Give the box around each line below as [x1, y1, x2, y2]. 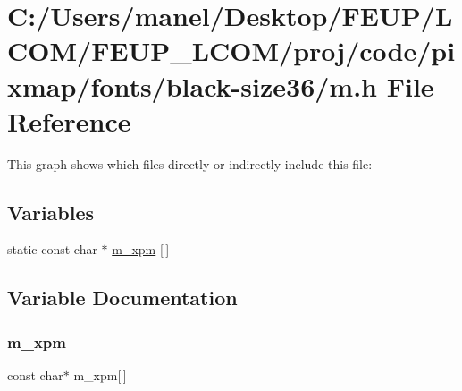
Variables [7, 198, 95, 225]
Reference [7, 102, 131, 139]
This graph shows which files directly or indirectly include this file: [7, 154, 373, 173]
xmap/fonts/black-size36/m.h [7, 67, 377, 104]
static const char [7, 240, 97, 259]
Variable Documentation [7, 284, 238, 311]
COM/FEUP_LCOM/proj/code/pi [7, 32, 456, 69]
